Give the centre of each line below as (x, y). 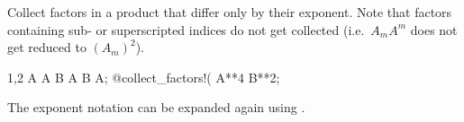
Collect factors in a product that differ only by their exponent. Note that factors (230, 12)
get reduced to (47, 47)
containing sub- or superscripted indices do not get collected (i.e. (186, 29)
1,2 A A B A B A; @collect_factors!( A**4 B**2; (144, 77)
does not (434, 29)
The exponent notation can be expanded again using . (156, 107)
